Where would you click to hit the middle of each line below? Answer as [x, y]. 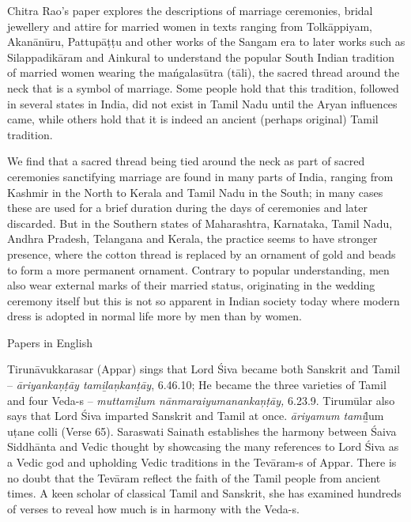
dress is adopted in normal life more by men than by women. [155, 316]
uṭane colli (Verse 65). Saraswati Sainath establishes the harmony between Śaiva [202, 431]
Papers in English [50, 342]
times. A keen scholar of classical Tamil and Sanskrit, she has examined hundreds [204, 493]
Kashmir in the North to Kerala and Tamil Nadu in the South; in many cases [195, 192]
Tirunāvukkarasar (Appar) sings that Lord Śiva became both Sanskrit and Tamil [204, 369]
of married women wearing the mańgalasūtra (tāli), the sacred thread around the [204, 72]
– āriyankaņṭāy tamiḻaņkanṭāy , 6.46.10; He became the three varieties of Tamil [197, 385]
